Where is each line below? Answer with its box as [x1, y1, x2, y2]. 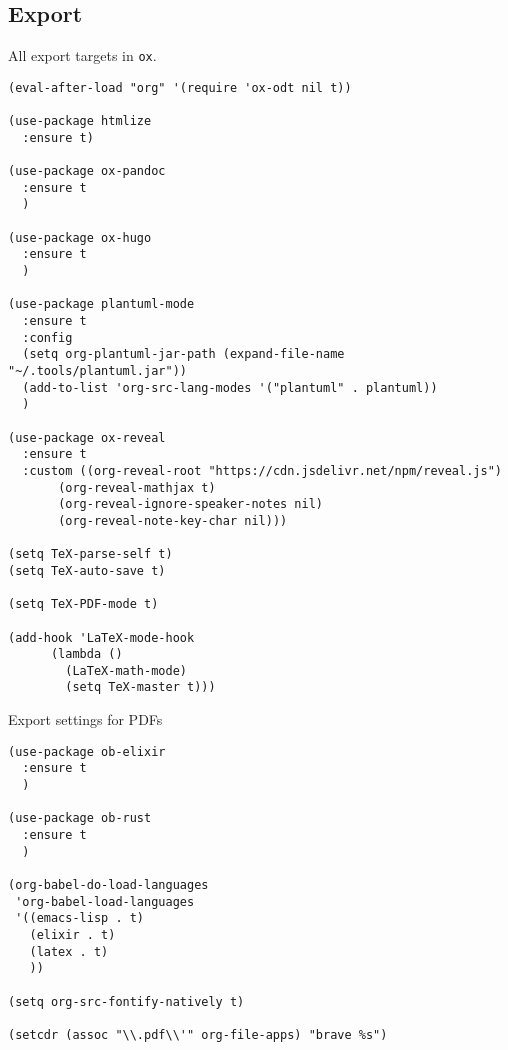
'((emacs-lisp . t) [15, 911, 145, 926]
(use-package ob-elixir [8, 744, 166, 759]
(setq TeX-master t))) [65, 680, 216, 695]
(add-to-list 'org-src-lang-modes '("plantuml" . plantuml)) [22, 380, 438, 395]
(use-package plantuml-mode [8, 297, 195, 312]
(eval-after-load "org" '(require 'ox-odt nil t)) [8, 80, 352, 95]
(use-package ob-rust [8, 811, 152, 826]
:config [22, 330, 73, 345]
